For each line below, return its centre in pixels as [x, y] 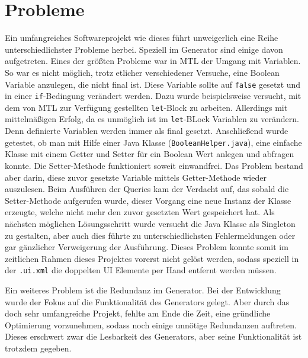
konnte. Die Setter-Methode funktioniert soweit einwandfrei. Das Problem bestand [154, 165]
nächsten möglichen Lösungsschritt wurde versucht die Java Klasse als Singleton [150, 223]
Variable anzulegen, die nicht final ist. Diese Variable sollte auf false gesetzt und [153, 84]
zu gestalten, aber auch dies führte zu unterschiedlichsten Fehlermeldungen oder [150, 235]
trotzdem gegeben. [38, 348]
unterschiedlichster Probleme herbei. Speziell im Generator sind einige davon [144, 49]
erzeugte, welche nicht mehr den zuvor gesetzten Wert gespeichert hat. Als [140, 212]
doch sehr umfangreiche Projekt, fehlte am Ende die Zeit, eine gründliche [138, 313]
